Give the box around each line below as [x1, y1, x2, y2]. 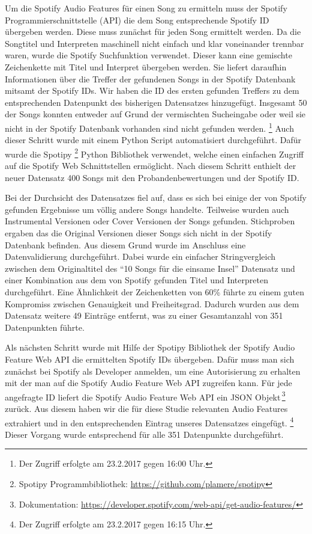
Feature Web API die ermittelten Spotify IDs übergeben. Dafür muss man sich [5, 352, 295, 365]
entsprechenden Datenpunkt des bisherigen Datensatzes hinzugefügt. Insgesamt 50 [5, 96, 307, 108]
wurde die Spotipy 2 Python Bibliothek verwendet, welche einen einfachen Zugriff [5, 146, 304, 160]
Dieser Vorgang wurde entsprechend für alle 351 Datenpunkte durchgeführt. [5, 428, 284, 440]
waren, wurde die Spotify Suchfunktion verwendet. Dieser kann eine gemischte [5, 49, 292, 61]
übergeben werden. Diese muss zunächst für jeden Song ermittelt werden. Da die [5, 25, 301, 38]
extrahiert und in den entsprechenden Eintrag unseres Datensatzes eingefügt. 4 [5, 414, 294, 429]
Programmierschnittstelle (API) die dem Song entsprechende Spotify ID [5, 13, 269, 26]
